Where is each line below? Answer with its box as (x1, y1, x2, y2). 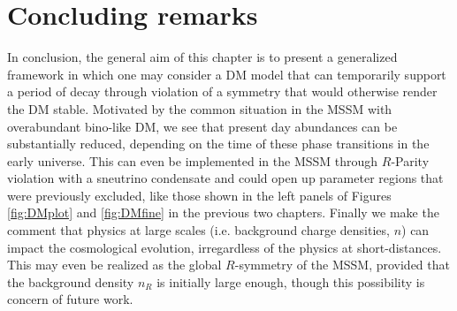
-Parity (391, 151, 430, 170)
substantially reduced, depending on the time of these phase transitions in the (7, 134, 430, 153)
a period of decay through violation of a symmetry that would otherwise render (7, 82, 438, 101)
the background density (7, 272, 134, 291)
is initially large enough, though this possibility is (156, 272, 425, 291)
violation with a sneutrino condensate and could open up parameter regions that (7, 169, 444, 187)
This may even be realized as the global (7, 255, 222, 274)
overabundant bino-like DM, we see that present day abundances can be (7, 117, 398, 135)
